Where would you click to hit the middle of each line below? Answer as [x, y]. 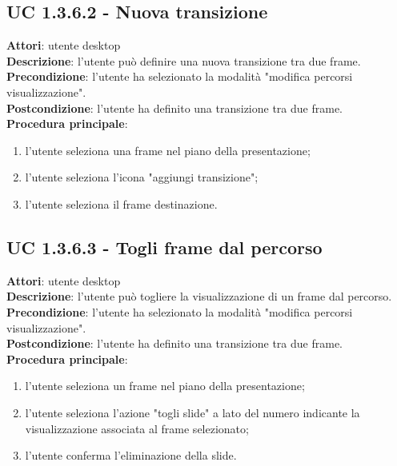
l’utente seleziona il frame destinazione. [121, 203]
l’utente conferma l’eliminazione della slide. [131, 455]
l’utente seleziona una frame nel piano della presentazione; [168, 150]
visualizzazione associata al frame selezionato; [137, 428]
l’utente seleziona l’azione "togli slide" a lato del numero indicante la [192, 412]
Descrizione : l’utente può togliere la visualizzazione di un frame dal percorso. [199, 296]
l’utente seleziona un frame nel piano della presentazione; [165, 386]
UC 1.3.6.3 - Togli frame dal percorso [164, 247]
